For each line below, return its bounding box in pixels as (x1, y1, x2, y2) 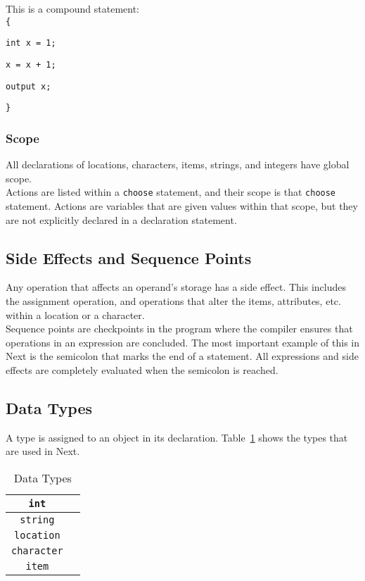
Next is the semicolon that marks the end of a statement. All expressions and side (6, 349, 359, 363)
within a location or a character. (6, 307, 145, 322)
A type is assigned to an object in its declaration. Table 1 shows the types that (6, 430, 348, 444)
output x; (6, 81, 51, 92)
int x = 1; (6, 38, 56, 49)
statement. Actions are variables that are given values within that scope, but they (6, 198, 358, 213)
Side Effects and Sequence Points (6, 246, 252, 268)
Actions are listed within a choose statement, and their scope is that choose (6, 185, 336, 199)
